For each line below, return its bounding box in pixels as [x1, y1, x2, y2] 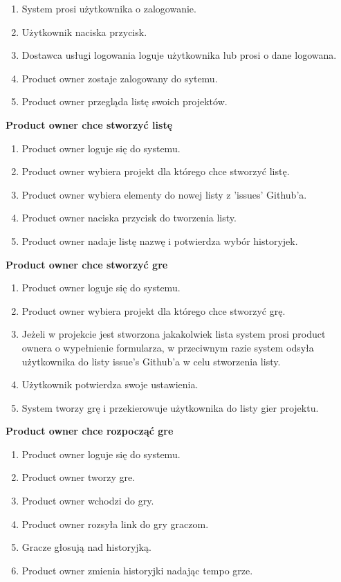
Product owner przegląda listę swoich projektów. [21, 94, 228, 109]
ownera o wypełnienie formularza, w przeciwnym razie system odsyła [21, 340, 314, 354]
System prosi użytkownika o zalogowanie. [21, 1, 196, 15]
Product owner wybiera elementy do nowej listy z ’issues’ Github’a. [21, 187, 307, 201]
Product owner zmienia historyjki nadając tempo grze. [21, 563, 253, 577]
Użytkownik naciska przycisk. [21, 24, 147, 39]
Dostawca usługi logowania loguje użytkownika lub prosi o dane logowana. [21, 48, 337, 62]
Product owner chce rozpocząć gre [6, 424, 174, 438]
